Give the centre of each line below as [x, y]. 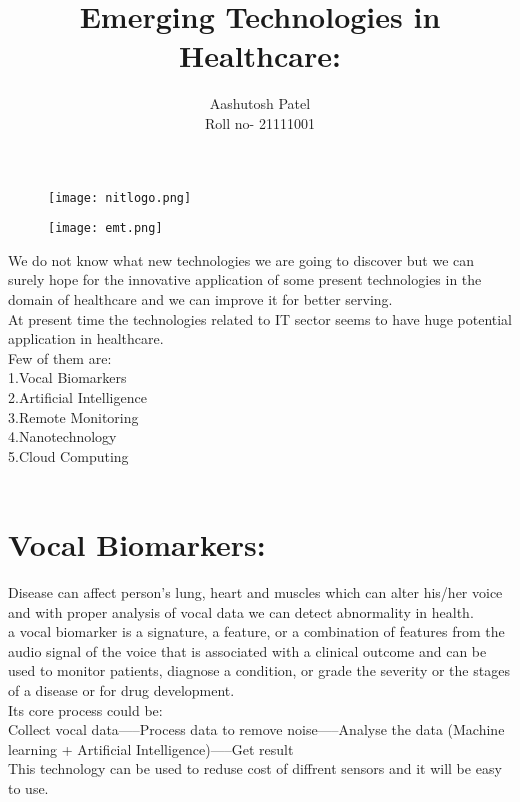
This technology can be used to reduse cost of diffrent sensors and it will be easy [255, 768]
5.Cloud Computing [68, 455]
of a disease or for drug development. [121, 690]
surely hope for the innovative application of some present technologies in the [245, 279]
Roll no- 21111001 [260, 122]
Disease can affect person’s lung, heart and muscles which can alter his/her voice [255, 592]
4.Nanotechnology [62, 436]
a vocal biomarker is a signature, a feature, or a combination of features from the [256, 631]
